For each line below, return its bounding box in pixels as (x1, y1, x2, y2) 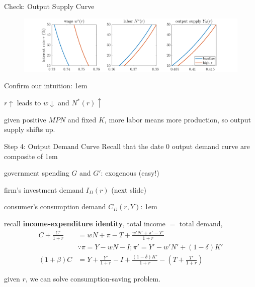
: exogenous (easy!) (101, 168, 159, 178)
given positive (4, 114, 46, 124)
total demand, (179, 218, 223, 228)
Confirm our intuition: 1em (4, 80, 88, 91)
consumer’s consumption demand (4, 201, 106, 212)
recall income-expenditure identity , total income (4, 218, 165, 228)
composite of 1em (4, 151, 58, 161)
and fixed (67, 114, 97, 124)
